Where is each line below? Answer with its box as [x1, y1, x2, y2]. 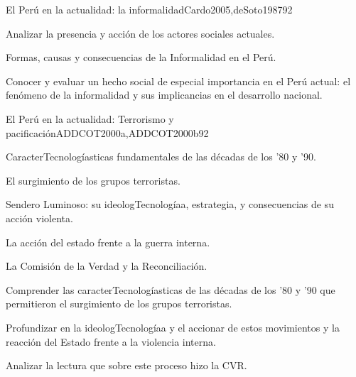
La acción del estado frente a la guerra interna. [6, 234, 210, 249]
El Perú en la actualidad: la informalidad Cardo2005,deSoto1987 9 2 [6, 2, 293, 16]
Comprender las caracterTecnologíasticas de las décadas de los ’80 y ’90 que [6, 282, 335, 297]
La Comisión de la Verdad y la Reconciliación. [6, 258, 207, 273]
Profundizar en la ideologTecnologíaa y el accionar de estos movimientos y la [6, 319, 340, 334]
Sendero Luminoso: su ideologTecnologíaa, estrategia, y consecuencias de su [6, 197, 334, 212]
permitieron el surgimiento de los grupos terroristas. [6, 296, 232, 311]
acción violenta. [6, 210, 73, 225]
